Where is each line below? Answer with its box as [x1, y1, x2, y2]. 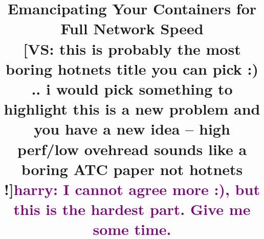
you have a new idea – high [34, 118, 230, 139]
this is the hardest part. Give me [13, 199, 251, 220]
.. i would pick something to [31, 78, 233, 99]
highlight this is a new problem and [4, 98, 260, 119]
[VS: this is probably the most [23, 38, 241, 59]
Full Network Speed [60, 18, 204, 39]
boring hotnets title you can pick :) [5, 58, 259, 79]
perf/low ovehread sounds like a [17, 138, 247, 159]
